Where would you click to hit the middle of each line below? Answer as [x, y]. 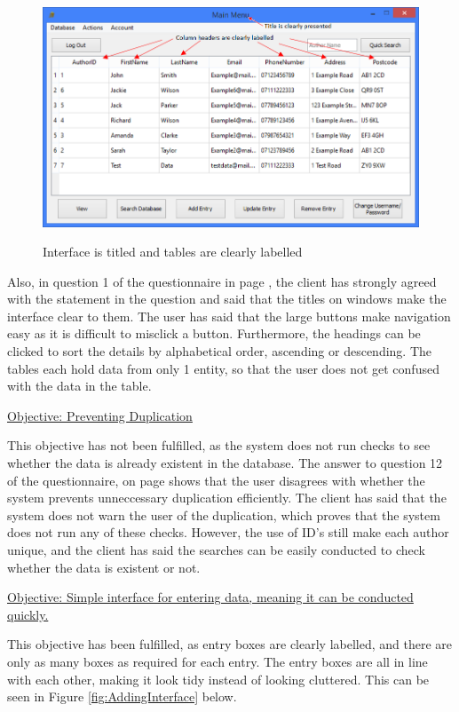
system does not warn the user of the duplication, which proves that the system [224, 514]
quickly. [28, 614]
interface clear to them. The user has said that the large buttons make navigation [229, 316]
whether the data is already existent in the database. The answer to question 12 [225, 463]
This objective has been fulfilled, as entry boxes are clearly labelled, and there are [230, 644]
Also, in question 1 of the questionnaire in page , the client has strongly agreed [222, 281]
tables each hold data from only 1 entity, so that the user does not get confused [223, 368]
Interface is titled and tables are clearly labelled [173, 252]
